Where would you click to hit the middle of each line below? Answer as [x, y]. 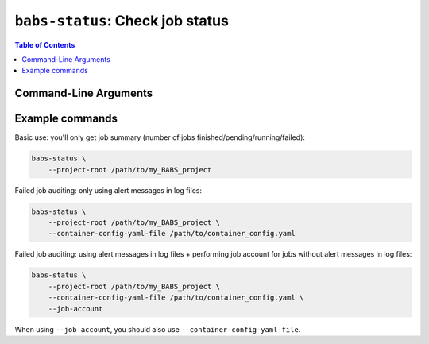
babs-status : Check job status [122, 21]
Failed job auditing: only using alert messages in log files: [108, 190]
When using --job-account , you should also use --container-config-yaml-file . [158, 329]
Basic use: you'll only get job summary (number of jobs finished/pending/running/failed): [160, 137]
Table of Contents [45, 44]
